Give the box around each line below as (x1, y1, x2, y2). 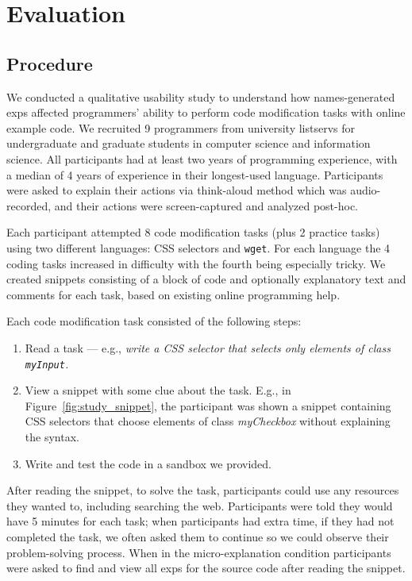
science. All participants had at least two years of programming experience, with (6, 150, 398, 167)
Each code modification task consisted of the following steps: (6, 313, 302, 329)
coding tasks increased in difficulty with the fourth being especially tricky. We (6, 255, 386, 271)
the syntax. (25, 428, 79, 444)
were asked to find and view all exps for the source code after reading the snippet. (6, 560, 406, 576)
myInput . (25, 355, 69, 371)
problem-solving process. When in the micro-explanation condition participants (6, 544, 391, 560)
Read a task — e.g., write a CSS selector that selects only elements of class (25, 339, 391, 356)
